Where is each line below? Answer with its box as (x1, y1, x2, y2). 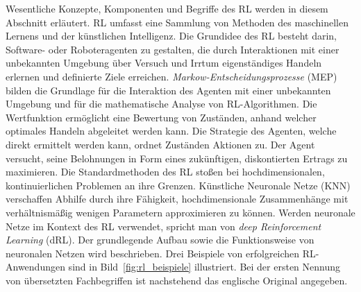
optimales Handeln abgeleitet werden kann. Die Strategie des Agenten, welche (6, 123, 337, 138)
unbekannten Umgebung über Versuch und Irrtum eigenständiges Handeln (6, 55, 322, 70)
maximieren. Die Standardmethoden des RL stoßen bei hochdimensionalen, (6, 164, 325, 179)
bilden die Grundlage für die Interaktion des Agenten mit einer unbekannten (6, 83, 331, 97)
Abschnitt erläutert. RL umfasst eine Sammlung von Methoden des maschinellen (6, 15, 349, 29)
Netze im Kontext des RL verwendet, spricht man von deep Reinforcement (6, 218, 321, 233)
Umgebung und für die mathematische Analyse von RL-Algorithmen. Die (6, 96, 317, 111)
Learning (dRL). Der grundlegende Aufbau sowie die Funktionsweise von (6, 232, 314, 247)
